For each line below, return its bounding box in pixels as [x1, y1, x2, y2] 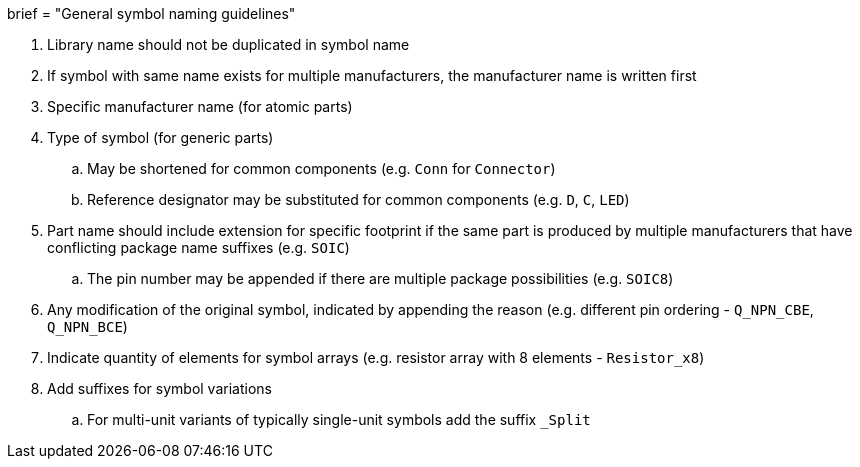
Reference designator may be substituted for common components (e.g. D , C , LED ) [87, 191, 630, 208]
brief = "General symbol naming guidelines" [7, 5, 296, 22]
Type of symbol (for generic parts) [47, 129, 274, 146]
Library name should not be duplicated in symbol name [47, 36, 410, 53]
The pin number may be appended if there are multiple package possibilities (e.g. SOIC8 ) [87, 270, 674, 287]
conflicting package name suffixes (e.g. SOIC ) [47, 239, 350, 256]
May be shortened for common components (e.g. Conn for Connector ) [87, 160, 556, 177]
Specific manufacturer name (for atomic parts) [47, 98, 353, 115]
